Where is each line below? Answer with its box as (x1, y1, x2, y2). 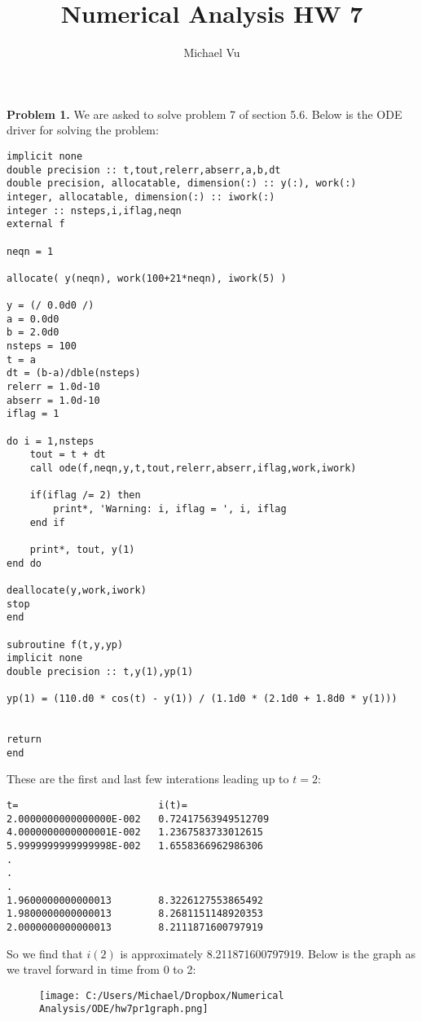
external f (7, 218, 65, 230)
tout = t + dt (29, 449, 106, 461)
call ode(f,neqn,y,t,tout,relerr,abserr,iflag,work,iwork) (29, 462, 357, 474)
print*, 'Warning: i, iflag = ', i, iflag (53, 502, 287, 515)
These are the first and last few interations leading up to (7, 770, 289, 787)
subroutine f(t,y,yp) (7, 638, 124, 651)
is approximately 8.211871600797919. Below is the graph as (120, 944, 415, 962)
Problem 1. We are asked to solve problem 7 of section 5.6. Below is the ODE (7, 105, 402, 122)
